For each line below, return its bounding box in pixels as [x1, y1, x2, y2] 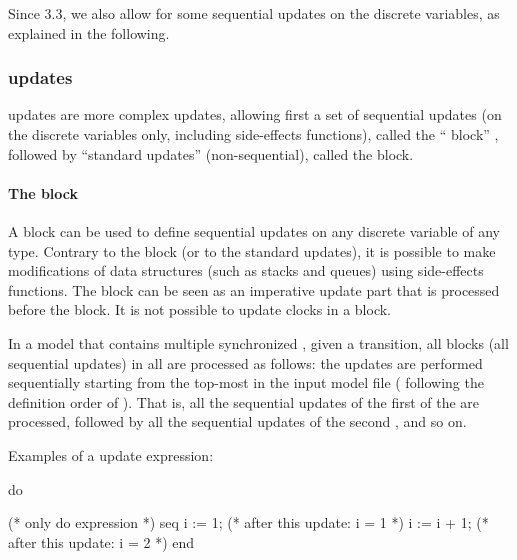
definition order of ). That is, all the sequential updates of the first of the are [8, 391, 480, 412]
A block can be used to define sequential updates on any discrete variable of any [8, 220, 500, 241]
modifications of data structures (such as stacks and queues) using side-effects [8, 260, 484, 281]
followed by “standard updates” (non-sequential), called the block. [8, 143, 414, 164]
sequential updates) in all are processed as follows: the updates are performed [8, 352, 483, 373]
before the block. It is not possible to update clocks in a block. [8, 299, 392, 320]
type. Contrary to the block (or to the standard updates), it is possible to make [8, 240, 496, 261]
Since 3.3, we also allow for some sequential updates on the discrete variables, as [8, 3, 500, 23]
